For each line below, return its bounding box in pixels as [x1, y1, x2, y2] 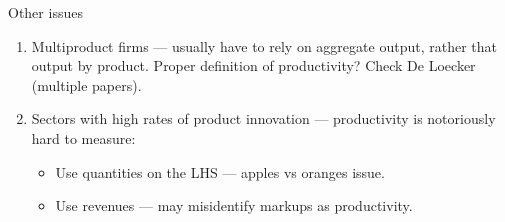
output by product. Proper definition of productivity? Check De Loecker [31, 55, 476, 76]
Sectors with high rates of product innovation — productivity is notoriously [31, 108, 496, 129]
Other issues [8, 2, 83, 22]
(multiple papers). [31, 74, 142, 95]
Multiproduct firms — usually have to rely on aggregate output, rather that [31, 35, 497, 56]
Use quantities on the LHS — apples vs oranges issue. [55, 161, 385, 182]
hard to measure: [31, 127, 136, 148]
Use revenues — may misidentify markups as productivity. [55, 195, 413, 216]
